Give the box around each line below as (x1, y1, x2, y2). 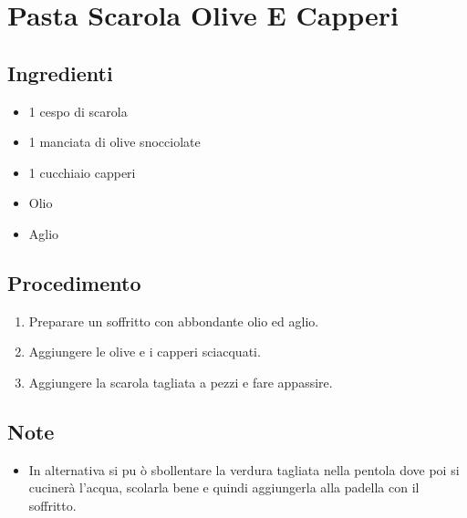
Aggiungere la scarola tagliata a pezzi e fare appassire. (28, 372, 333, 391)
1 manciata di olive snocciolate (28, 132, 201, 151)
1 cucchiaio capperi (28, 162, 136, 181)
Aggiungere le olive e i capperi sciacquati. (28, 342, 261, 361)
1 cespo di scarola (28, 101, 128, 120)
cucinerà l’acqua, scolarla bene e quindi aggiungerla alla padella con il (28, 478, 420, 497)
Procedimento (7, 268, 141, 296)
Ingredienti (7, 58, 113, 87)
